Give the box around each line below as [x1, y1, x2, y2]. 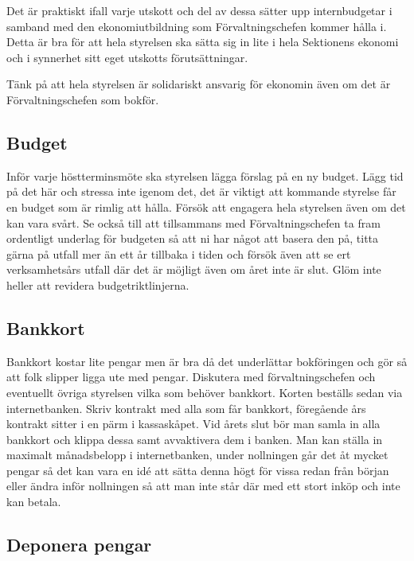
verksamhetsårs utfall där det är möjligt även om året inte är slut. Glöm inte [6, 261, 381, 278]
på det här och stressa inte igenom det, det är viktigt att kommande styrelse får [6, 183, 396, 200]
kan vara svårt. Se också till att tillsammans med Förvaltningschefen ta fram [6, 214, 381, 231]
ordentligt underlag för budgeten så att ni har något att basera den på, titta [6, 230, 379, 247]
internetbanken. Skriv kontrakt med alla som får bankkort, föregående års [6, 399, 366, 416]
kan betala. [6, 493, 61, 510]
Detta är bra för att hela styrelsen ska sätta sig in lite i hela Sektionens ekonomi [6, 33, 399, 50]
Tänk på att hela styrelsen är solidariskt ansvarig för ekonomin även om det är [6, 76, 391, 92]
